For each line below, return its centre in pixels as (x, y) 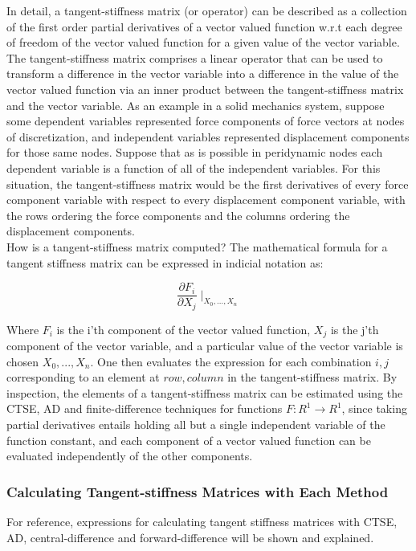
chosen (23, 361)
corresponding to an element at (83, 377)
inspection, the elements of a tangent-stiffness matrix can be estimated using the (205, 392)
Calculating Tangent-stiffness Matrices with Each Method (198, 491)
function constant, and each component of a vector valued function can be (189, 440)
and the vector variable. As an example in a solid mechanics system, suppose (196, 105)
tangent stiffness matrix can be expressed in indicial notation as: (165, 262)
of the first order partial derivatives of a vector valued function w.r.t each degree (204, 26)
